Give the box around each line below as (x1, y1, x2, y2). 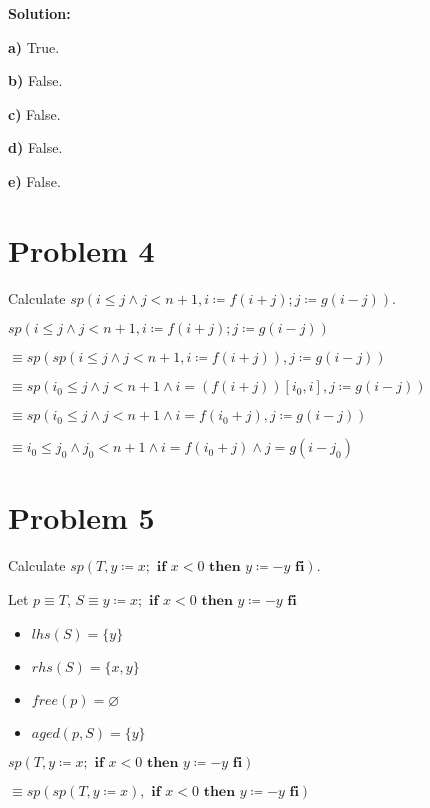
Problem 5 (8, 497, 155, 538)
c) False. (8, 103, 61, 124)
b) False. (8, 70, 63, 91)
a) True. (8, 36, 60, 57)
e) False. (8, 170, 61, 191)
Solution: (8, 3, 71, 23)
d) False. (8, 137, 63, 158)
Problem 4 (8, 229, 155, 270)
